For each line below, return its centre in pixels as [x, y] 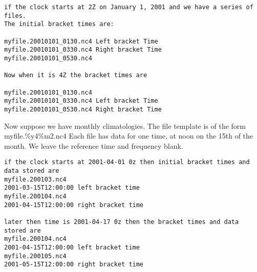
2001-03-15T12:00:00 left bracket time [72, 188]
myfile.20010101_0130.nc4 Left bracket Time [81, 41]
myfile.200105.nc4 [35, 256]
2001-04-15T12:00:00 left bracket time [72, 247]
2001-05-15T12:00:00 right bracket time [74, 265]
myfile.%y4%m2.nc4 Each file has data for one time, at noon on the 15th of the [129, 136]
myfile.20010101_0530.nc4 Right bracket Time [83, 109]
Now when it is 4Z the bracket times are [76, 75]
